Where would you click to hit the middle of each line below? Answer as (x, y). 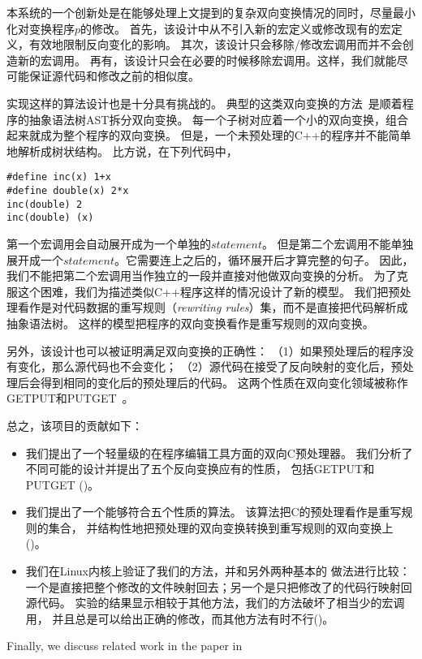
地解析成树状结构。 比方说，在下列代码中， (122, 151)
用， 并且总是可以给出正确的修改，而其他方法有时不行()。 (180, 618)
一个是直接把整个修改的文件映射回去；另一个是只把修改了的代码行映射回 (219, 586)
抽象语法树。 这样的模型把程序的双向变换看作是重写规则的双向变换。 (190, 323)
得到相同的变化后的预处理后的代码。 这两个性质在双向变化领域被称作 (224, 382)
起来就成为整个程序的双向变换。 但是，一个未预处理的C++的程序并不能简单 (209, 135)
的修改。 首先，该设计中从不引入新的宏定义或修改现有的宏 (236, 28)
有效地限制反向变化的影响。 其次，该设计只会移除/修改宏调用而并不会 (215, 44)
